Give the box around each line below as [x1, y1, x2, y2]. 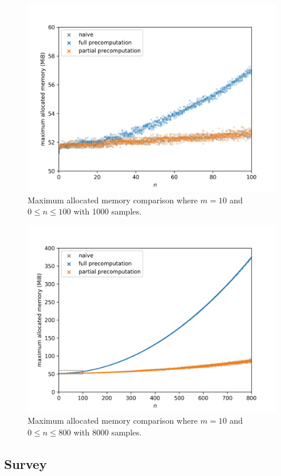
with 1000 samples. [73, 205, 142, 217]
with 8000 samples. [73, 425, 142, 438]
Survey [4, 454, 47, 472]
